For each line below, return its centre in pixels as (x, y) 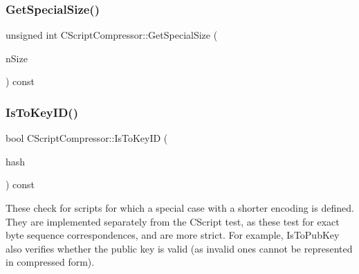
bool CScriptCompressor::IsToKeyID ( (87, 138)
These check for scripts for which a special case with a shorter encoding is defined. (180, 208)
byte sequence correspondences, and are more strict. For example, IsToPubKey (173, 235)
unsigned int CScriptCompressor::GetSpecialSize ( (112, 35)
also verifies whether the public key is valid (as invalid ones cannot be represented (179, 248)
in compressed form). (50, 262)
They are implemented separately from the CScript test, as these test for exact (173, 221)
